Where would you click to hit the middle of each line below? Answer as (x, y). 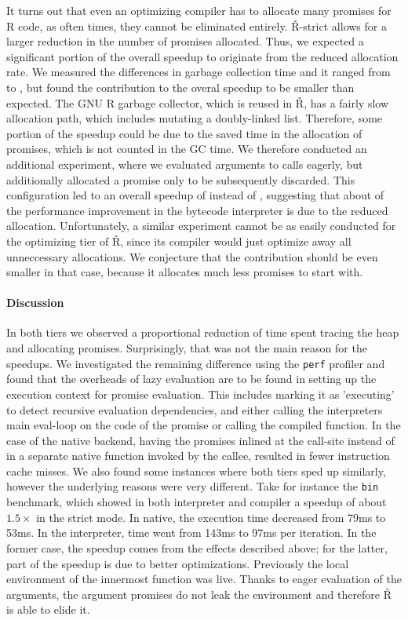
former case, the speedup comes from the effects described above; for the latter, (197, 547)
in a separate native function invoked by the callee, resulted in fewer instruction (198, 456)
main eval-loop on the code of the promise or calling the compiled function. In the (204, 425)
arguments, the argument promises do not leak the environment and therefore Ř (199, 594)
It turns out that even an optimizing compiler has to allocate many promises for (199, 10)
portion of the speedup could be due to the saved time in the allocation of (184, 133)
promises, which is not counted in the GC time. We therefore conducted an (187, 149)
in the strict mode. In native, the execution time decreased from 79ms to (211, 517)
